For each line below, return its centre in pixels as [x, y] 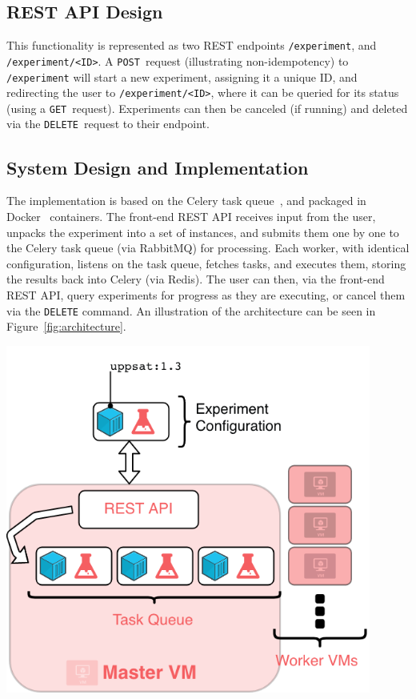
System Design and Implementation [158, 167]
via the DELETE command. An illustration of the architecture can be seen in [191, 310]
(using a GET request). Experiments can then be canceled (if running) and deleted [207, 108]
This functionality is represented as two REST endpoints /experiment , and [192, 45]
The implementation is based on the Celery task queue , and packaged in [186, 201]
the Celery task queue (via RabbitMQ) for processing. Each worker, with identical [208, 248]
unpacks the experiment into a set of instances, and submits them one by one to [203, 232]
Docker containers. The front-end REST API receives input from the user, [191, 216]
